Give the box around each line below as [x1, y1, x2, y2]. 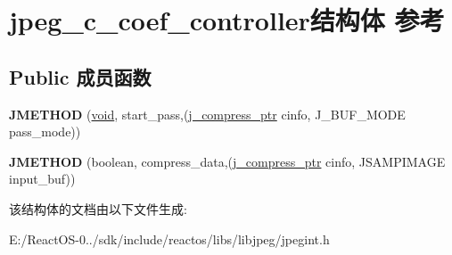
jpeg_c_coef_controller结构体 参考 [9, 2, 445, 38]
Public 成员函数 [9, 62, 152, 90]
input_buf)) [9, 169, 76, 188]
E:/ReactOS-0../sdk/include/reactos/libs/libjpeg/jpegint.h [9, 229, 330, 248]
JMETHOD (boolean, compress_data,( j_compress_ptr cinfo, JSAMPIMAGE [9, 152, 446, 170]
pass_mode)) [9, 122, 81, 141]
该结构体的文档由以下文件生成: [9, 199, 187, 218]
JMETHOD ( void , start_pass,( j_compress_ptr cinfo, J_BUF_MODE [9, 104, 406, 123]
